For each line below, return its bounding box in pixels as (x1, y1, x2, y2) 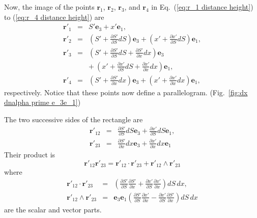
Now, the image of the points (4, 2, 95, 12)
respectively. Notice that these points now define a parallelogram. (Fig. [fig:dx (4, 87, 248, 97)
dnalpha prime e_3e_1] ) (4, 97, 81, 107)
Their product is (4, 149, 55, 160)
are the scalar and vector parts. (4, 204, 102, 214)
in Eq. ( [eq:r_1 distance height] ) (151, 2, 253, 12)
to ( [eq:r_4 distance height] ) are (4, 11, 104, 22)
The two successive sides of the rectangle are (4, 114, 143, 124)
